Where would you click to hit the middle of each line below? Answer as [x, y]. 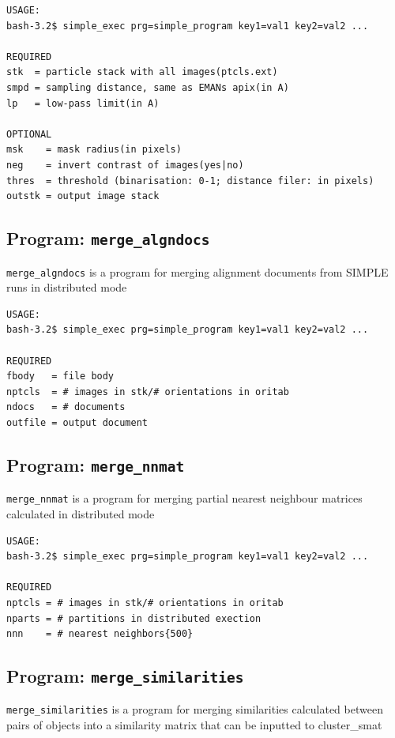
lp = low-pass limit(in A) [83, 103]
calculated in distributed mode [81, 513]
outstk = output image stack [83, 196]
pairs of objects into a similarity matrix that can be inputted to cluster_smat [194, 725]
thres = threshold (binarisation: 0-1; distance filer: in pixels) [190, 181]
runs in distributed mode [67, 287]
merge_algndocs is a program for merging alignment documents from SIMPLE [197, 271]
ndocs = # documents [66, 407]
